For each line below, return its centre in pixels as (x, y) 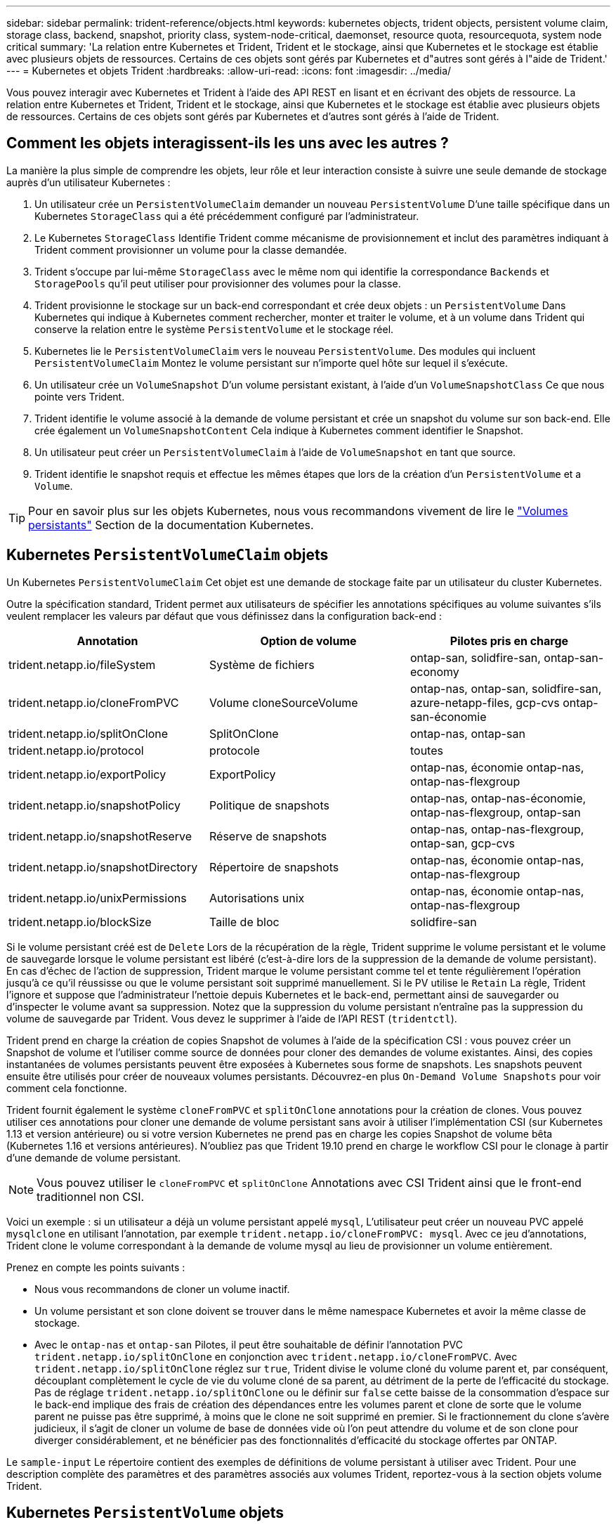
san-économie (448, 716)
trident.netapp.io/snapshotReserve (100, 836)
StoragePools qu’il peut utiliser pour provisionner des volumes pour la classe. (218, 283)
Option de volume (308, 641)
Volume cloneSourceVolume (283, 702)
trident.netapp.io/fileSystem (82, 664)
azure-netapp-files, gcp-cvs (485, 702)
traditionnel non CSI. (91, 1196)
